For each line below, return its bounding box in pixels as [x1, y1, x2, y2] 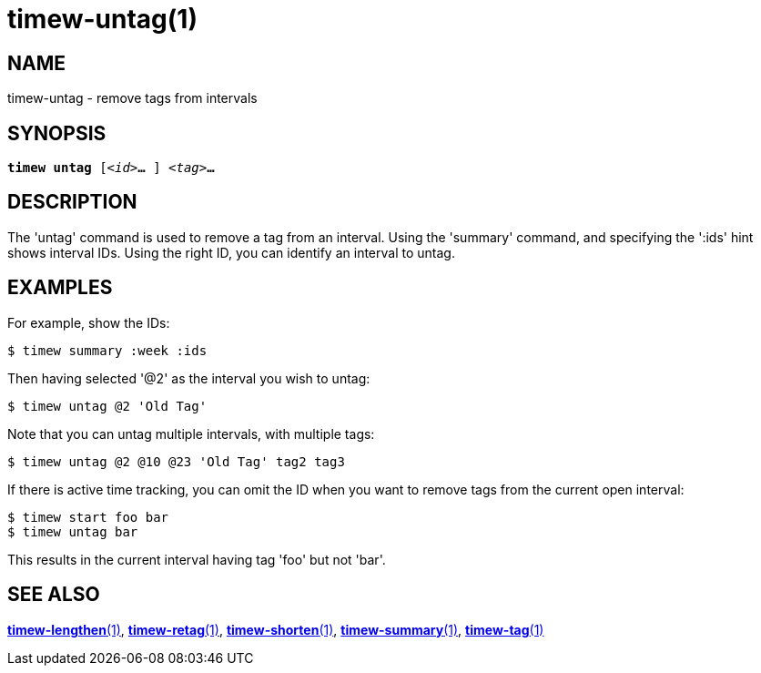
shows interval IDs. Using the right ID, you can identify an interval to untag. [7, 244, 455, 260]
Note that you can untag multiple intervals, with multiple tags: [7, 425, 375, 442]
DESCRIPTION [7, 190, 137, 214]
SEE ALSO [7, 583, 100, 607]
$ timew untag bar [7, 524, 138, 539]
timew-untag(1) [7, 4, 198, 35]
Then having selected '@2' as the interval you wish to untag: [7, 370, 370, 386]
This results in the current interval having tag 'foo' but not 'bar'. [7, 551, 386, 567]
